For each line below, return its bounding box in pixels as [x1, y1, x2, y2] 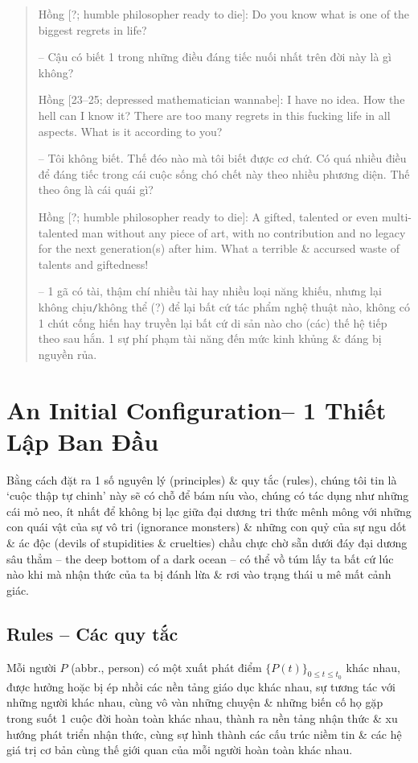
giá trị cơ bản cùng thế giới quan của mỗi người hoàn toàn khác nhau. [6, 741, 353, 758]
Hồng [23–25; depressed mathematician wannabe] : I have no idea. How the [38, 91, 405, 108]
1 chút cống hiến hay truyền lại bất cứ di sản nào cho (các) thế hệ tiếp [38, 314, 387, 331]
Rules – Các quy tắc [6, 621, 178, 645]
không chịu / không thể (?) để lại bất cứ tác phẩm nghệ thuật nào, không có [38, 298, 410, 315]
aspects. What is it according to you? [38, 122, 223, 139]
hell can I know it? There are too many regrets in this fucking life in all [38, 106, 391, 123]
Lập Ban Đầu [6, 424, 159, 457]
